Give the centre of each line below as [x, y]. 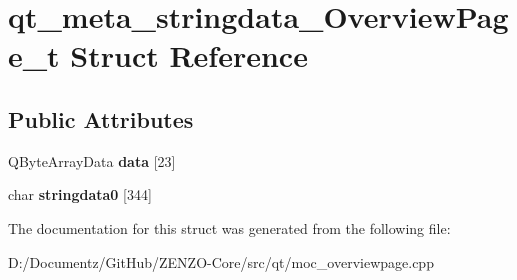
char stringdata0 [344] [80, 194]
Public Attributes [101, 118]
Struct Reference [189, 55]
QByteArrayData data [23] [92, 160]
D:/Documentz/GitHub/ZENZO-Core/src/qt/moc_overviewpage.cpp [221, 261]
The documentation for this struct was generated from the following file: [229, 227]
